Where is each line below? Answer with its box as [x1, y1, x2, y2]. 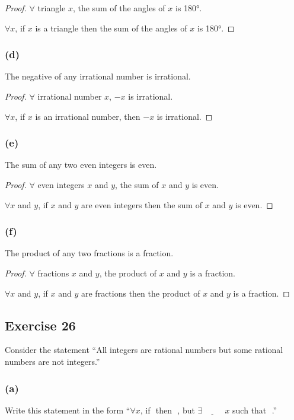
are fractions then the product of [81, 287, 200, 299]
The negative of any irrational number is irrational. [5, 70, 191, 82]
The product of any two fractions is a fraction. [5, 247, 174, 259]
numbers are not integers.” [5, 355, 100, 367]
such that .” [232, 403, 277, 416]
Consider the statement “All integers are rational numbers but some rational [5, 343, 283, 356]
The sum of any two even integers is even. [5, 158, 157, 171]
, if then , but [140, 403, 195, 416]
